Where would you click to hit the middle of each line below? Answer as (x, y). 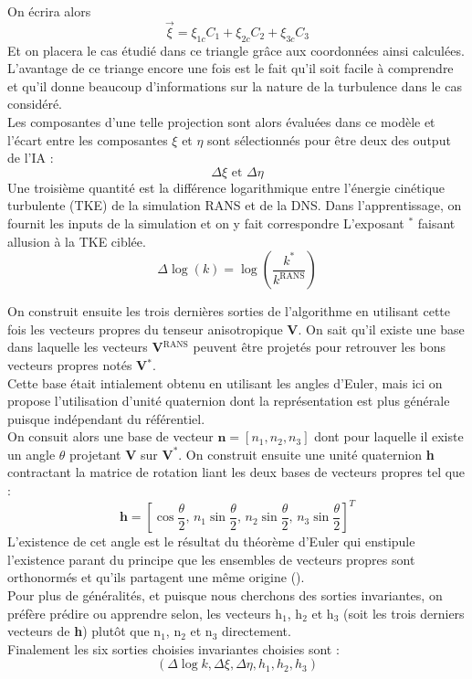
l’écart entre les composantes (88, 139)
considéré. (35, 104)
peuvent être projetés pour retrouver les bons (320, 347)
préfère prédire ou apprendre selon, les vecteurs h (145, 613)
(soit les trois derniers (404, 613)
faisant (436, 223)
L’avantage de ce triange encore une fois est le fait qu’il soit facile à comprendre (231, 68)
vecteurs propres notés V (78, 364)
